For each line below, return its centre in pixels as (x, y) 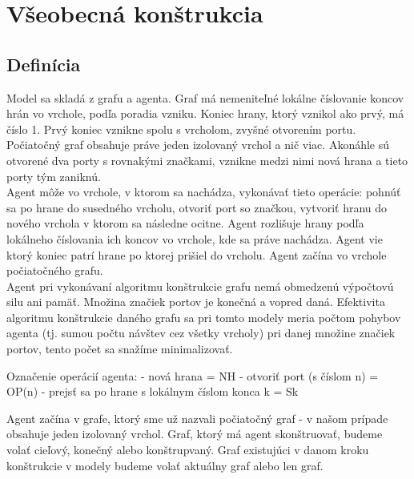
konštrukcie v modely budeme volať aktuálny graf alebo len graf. (165, 465)
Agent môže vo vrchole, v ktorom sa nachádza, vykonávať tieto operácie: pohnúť (204, 192)
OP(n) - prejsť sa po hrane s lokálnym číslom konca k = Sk (153, 391)
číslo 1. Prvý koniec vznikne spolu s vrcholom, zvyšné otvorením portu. (181, 129)
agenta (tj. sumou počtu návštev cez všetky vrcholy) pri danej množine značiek (201, 333)
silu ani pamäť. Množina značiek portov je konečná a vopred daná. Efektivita (196, 302)
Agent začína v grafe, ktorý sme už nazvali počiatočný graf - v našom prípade (197, 418)
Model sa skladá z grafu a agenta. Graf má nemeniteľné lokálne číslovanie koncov (205, 97)
